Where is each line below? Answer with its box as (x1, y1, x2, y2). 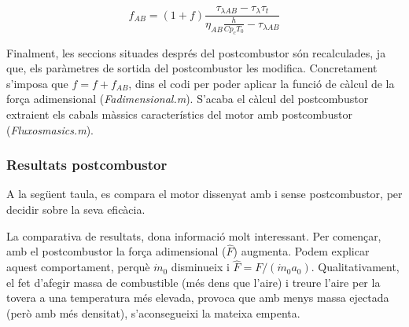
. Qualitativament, (311, 259, 400, 275)
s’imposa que (6, 75, 68, 91)
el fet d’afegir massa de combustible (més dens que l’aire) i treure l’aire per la (6, 274, 381, 290)
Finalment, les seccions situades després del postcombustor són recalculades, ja (6, 44, 386, 61)
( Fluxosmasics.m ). (6, 121, 94, 138)
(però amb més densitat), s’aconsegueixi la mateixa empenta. (6, 305, 300, 321)
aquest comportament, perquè (6, 259, 150, 275)
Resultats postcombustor (6, 155, 168, 175)
